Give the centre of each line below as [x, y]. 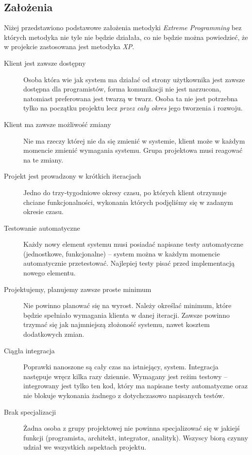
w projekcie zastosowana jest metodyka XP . [69, 46]
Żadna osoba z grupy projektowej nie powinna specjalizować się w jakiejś [132, 428]
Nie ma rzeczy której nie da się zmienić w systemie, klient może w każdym [134, 140]
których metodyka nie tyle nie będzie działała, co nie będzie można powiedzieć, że [126, 37]
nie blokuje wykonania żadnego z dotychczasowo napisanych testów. [124, 395]
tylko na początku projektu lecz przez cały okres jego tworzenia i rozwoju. [133, 108]
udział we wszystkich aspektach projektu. [85, 447]
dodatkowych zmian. [54, 334]
